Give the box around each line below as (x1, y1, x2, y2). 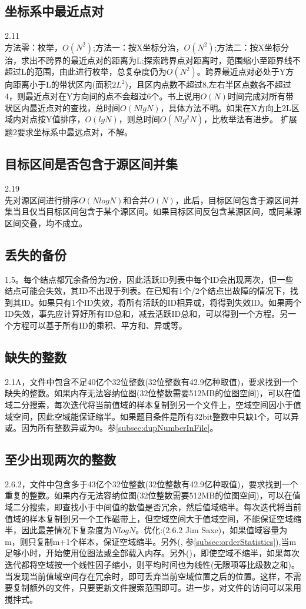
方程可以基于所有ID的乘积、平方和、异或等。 (12, 319, 187, 331)
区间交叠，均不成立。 (5, 216, 87, 229)
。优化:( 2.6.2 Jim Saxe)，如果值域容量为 (135, 524, 288, 536)
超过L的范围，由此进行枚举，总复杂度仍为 (5, 65, 167, 78)
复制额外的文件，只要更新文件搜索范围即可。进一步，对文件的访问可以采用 (12, 581, 301, 594)
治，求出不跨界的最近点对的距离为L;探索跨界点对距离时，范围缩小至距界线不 (5, 53, 301, 66)
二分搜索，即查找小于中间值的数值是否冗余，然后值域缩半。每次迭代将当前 (12, 501, 301, 513)
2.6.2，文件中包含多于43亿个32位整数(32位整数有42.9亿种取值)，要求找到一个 (5, 477, 298, 490)
